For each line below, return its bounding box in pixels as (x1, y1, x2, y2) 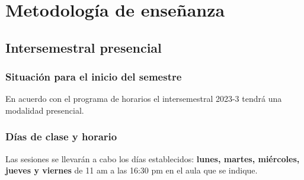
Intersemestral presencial (5, 38, 162, 56)
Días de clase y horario (5, 129, 117, 144)
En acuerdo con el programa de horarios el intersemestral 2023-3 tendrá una (5, 92, 282, 105)
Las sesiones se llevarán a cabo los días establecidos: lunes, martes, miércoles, (5, 152, 300, 165)
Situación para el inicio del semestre (5, 69, 182, 84)
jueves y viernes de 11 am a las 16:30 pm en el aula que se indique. (5, 164, 258, 176)
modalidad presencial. (5, 104, 84, 116)
